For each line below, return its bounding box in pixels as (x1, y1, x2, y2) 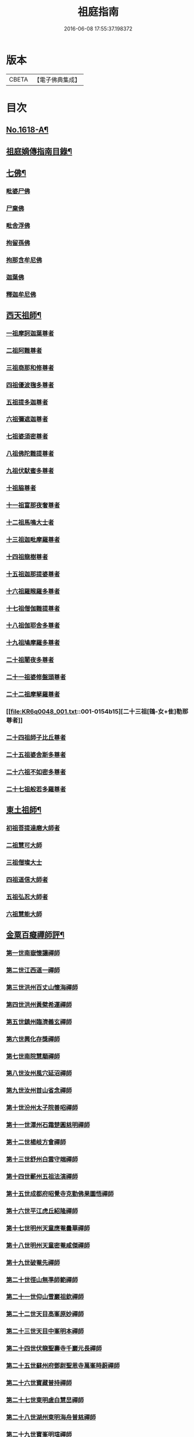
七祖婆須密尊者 (6, 432, 49, 440)
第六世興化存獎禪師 (6, 1035, 60, 1043)
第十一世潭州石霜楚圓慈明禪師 (6, 1121, 91, 1129)
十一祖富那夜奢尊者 (6, 501, 60, 509)
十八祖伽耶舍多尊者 (6, 621, 60, 630)
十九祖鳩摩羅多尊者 (6, 638, 60, 647)
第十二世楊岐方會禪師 (6, 1138, 66, 1146)
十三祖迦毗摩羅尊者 (6, 535, 60, 543)
